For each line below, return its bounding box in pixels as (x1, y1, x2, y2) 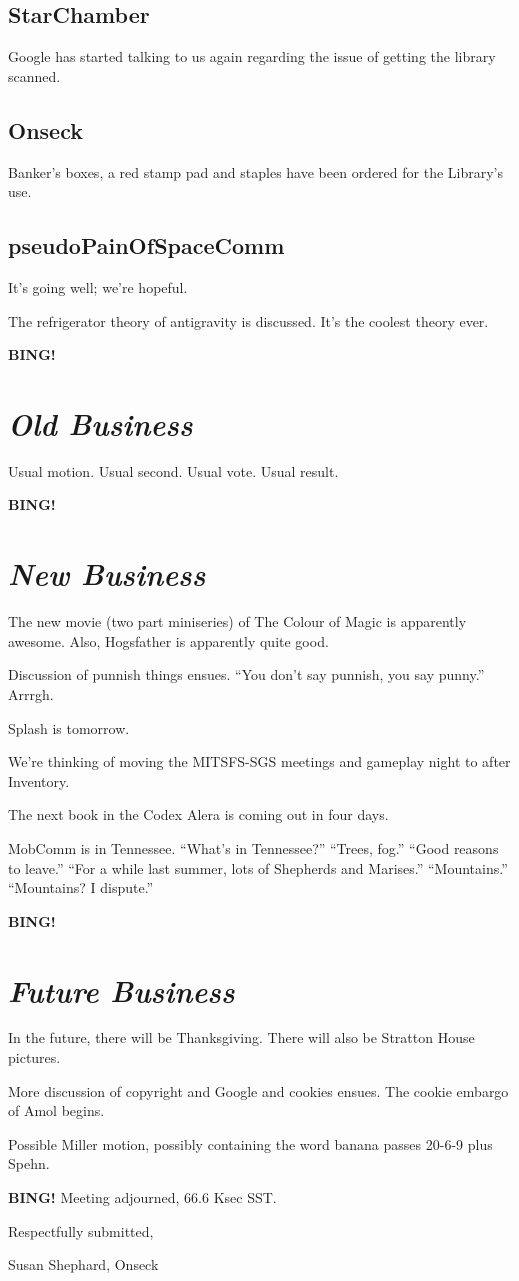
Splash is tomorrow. (8, 717, 130, 738)
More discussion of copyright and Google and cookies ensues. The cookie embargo (8, 1080, 509, 1101)
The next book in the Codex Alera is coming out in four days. (8, 804, 389, 825)
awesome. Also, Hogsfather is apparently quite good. (8, 630, 329, 651)
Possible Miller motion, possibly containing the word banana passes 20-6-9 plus (8, 1133, 493, 1154)
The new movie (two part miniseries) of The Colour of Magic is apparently (8, 611, 467, 632)
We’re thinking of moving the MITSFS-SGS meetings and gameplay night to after (8, 751, 511, 772)
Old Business (8, 402, 193, 444)
